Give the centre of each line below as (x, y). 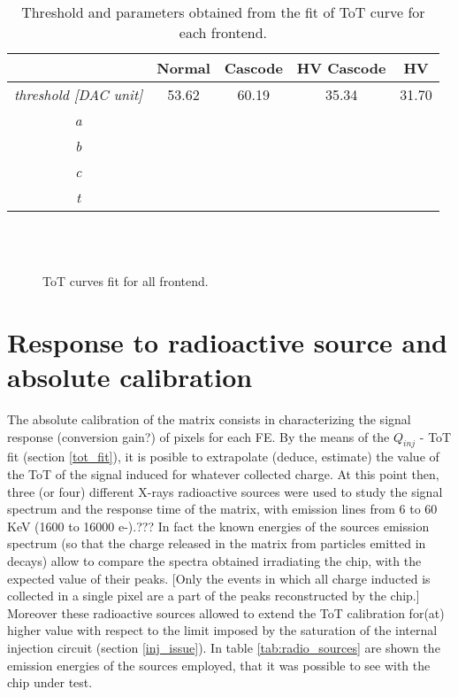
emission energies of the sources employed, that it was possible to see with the (219, 665)
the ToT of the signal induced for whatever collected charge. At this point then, (223, 474)
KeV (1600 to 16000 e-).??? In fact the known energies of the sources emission (218, 526)
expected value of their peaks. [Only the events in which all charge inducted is (219, 578)
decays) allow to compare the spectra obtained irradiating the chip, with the (214, 561)
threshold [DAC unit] (79, 94)
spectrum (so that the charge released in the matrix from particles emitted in (217, 543)
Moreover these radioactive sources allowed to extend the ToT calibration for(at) (226, 612)
